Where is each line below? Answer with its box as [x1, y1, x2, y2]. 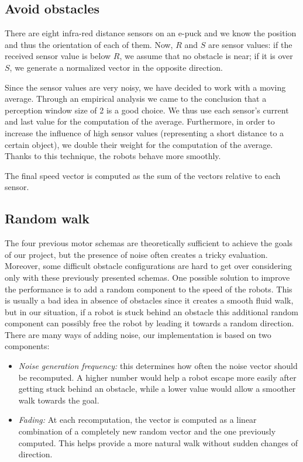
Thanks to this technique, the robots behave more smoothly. [5, 150, 221, 162]
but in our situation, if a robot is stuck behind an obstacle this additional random [5, 305, 298, 318]
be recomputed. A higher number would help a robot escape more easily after [18, 371, 297, 383]
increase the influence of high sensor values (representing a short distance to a [5, 126, 284, 139]
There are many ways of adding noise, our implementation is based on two [5, 328, 271, 340]
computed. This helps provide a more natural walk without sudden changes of [18, 436, 298, 449]
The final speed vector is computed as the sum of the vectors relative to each [5, 169, 281, 181]
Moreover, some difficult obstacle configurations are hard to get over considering [5, 260, 292, 272]
